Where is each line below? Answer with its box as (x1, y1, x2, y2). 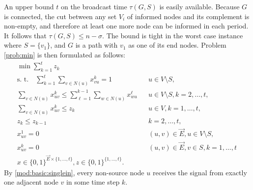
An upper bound (4, 1, 54, 11)
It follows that (4, 30, 47, 40)
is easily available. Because (159, 1, 240, 11)
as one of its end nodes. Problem (128, 40, 226, 50)
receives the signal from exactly (152, 167, 247, 177)
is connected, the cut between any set (4, 11, 117, 21)
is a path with (75, 40, 118, 50)
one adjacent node (4, 177, 58, 187)
